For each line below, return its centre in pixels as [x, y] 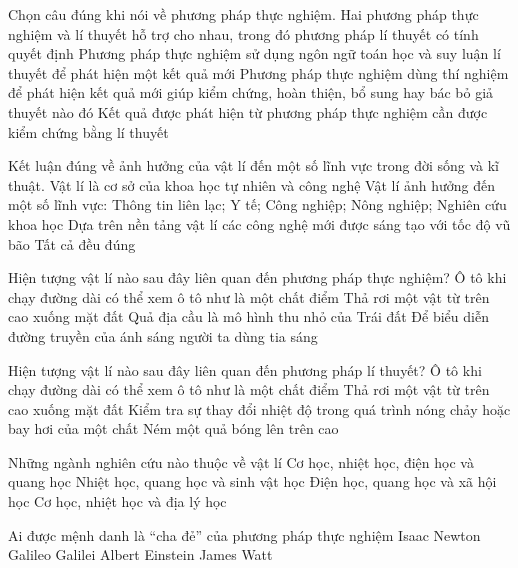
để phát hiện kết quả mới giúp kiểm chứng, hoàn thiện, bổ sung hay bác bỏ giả [251, 92]
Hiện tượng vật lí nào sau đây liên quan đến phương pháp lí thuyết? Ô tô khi [245, 369]
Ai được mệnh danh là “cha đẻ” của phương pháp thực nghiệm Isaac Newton [244, 534]
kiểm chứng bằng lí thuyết [88, 131]
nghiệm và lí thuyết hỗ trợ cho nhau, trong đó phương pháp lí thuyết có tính [243, 33]
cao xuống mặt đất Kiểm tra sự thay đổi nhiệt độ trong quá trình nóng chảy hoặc [259, 408]
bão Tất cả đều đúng [72, 243]
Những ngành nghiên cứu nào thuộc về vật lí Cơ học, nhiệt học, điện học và [241, 461]
